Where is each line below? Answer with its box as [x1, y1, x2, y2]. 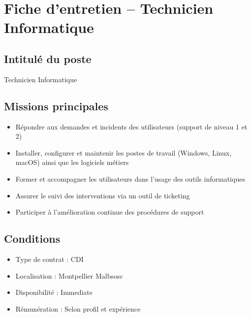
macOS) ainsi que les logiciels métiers [15, 157, 129, 167]
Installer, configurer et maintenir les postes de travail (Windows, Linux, [15, 147, 232, 158]
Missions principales [4, 98, 108, 113]
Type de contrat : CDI [15, 254, 84, 264]
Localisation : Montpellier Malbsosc [15, 270, 123, 281]
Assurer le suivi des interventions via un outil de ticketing [15, 190, 190, 200]
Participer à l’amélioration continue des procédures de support [15, 207, 204, 217]
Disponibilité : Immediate [15, 287, 93, 297]
